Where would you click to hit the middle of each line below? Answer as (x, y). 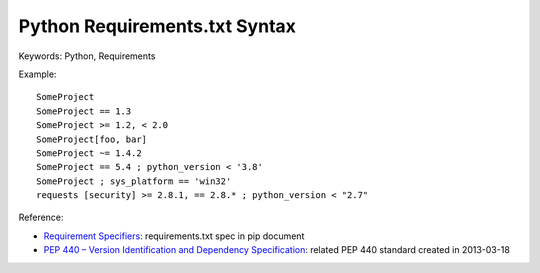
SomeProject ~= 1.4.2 (89, 153)
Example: (37, 74)
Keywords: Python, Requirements (87, 56)
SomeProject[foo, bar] (92, 139)
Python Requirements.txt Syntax (157, 26)
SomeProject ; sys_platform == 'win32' (134, 181)
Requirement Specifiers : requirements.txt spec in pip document (174, 236)
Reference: (41, 217)
